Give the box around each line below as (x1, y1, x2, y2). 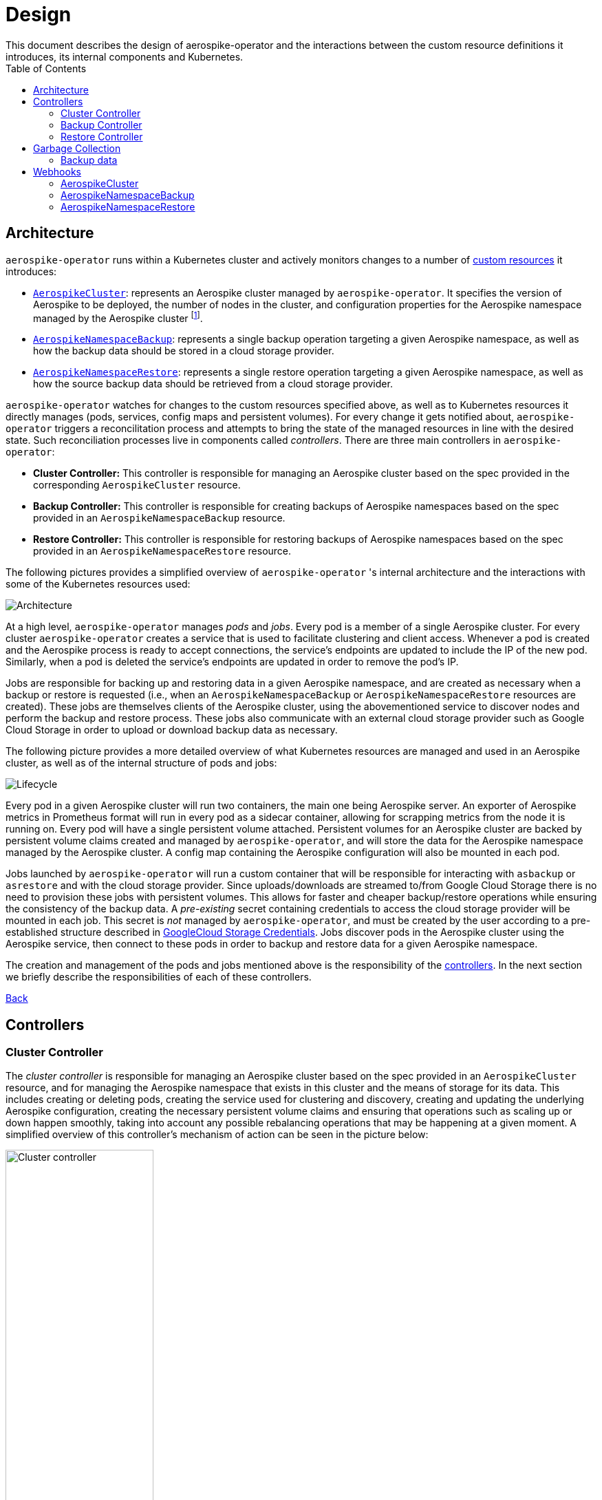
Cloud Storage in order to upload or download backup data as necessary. (6, 724, 338, 736)
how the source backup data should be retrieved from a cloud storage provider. (33, 378, 393, 390)
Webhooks (33, 165, 81, 178)
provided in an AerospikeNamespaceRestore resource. (33, 545, 292, 557)
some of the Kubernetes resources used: (6, 578, 191, 590)
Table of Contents (6, 62, 87, 74)
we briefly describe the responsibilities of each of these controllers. (6, 971, 312, 983)
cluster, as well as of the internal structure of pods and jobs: (6, 757, 277, 769)
